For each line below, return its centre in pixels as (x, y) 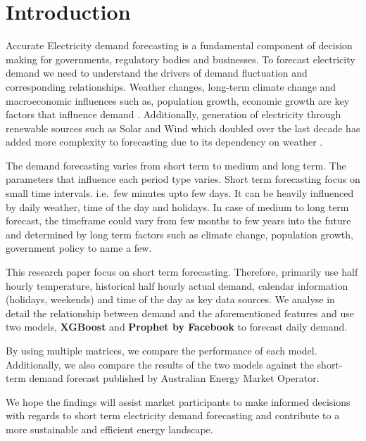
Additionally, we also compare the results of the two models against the (160, 364)
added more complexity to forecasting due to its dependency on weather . (164, 142)
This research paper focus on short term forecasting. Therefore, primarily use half (182, 272)
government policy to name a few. (79, 248)
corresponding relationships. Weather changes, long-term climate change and (171, 86)
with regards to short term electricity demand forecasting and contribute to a (173, 415)
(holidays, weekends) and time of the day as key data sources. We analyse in (170, 299)
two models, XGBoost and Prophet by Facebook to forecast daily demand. (177, 327)
